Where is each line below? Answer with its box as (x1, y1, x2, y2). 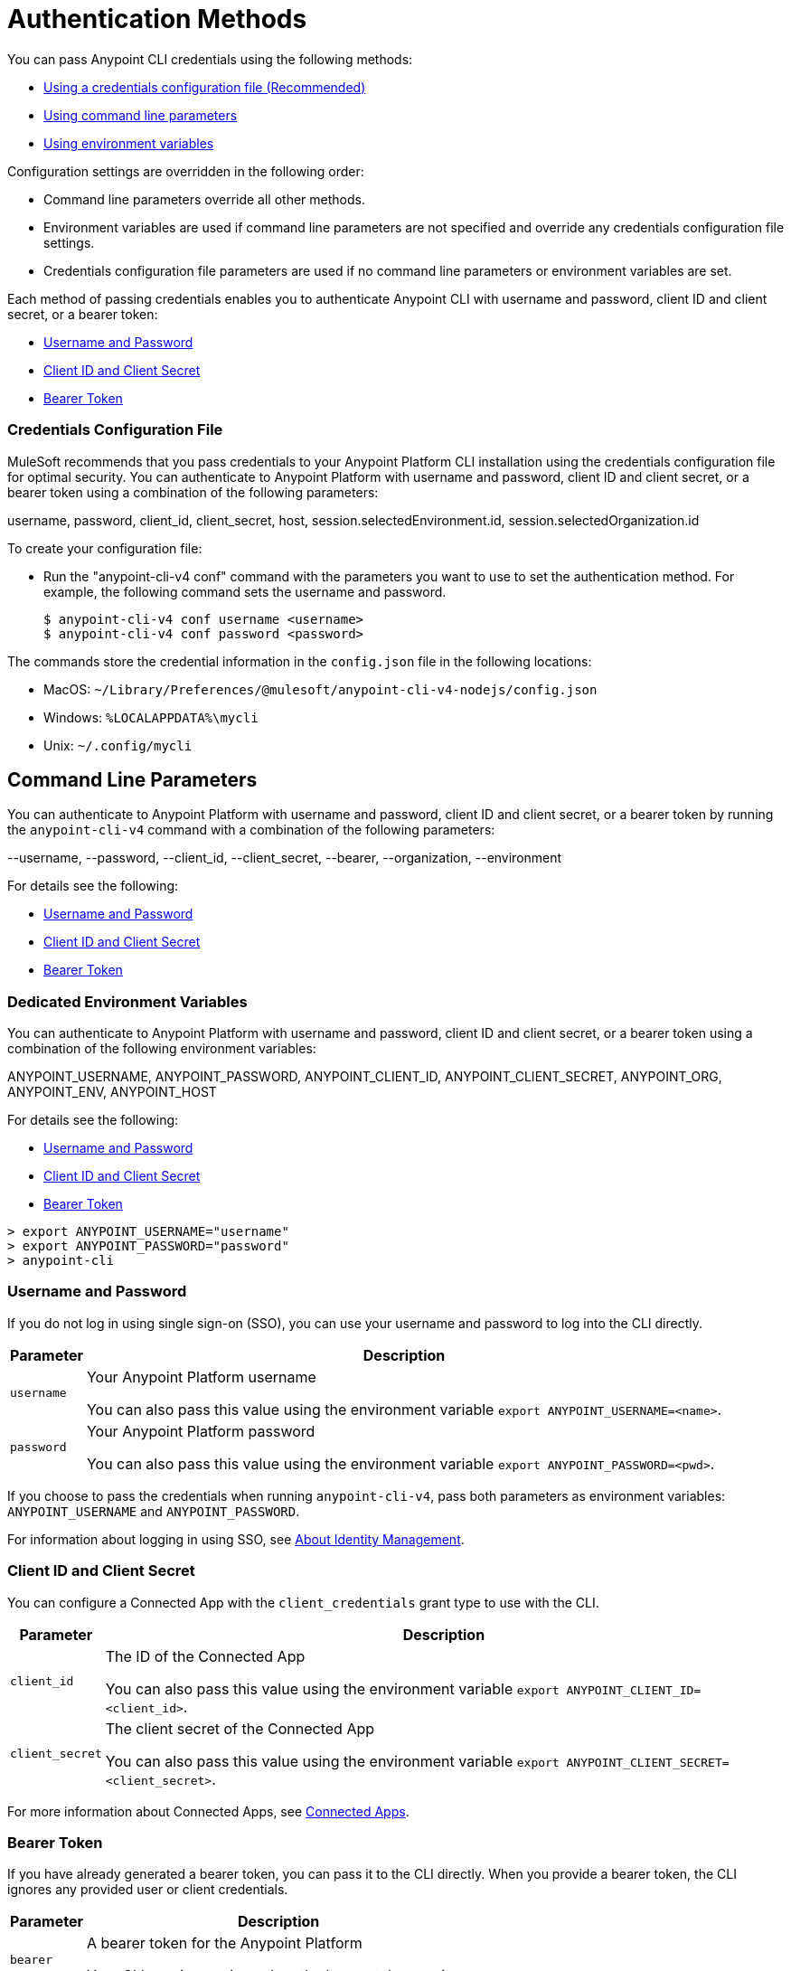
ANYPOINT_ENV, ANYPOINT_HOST (7, 1084, 217, 1100)
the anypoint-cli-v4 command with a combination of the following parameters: (7, 822, 495, 838)
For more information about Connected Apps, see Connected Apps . (7, 1803, 410, 1819)
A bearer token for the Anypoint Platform (86, 1934, 363, 1953)
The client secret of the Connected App (105, 1719, 375, 1738)
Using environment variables (43, 135, 214, 151)
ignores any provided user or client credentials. (7, 1881, 288, 1898)
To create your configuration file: (7, 540, 202, 556)
